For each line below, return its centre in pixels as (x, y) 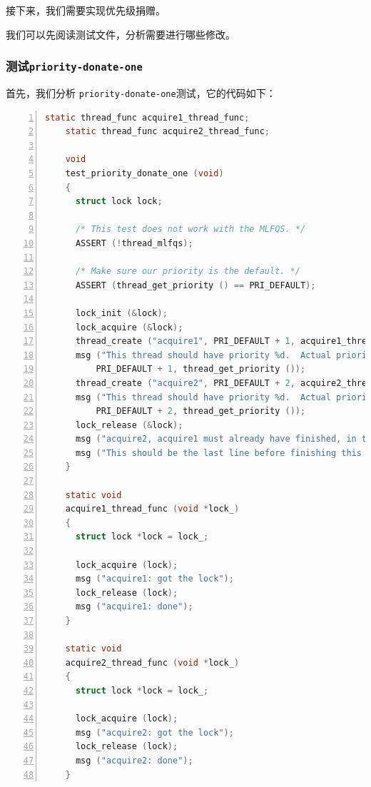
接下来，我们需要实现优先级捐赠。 (86, 10)
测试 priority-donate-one (74, 66)
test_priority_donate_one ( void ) (144, 173)
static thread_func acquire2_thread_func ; (168, 132)
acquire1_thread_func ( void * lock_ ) (152, 509)
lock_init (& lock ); (121, 313)
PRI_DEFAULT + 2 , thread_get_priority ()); (201, 411)
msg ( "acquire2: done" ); (134, 760)
